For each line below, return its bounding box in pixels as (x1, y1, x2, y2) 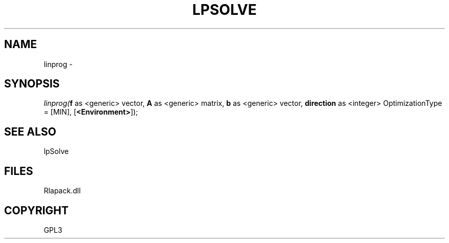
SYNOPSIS (4, 77, 60, 91)
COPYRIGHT (4, 204, 69, 217)
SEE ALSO (4, 125, 56, 138)
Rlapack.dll (44, 186, 81, 195)
